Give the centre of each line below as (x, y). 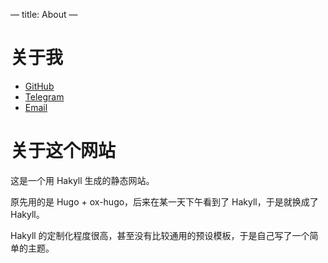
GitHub (39, 86)
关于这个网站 (63, 151)
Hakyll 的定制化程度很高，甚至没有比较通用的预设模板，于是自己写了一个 (160, 235)
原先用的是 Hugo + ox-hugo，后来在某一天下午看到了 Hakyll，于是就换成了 (164, 201)
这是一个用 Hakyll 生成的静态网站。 (82, 180)
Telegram (44, 96)
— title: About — (44, 14)
